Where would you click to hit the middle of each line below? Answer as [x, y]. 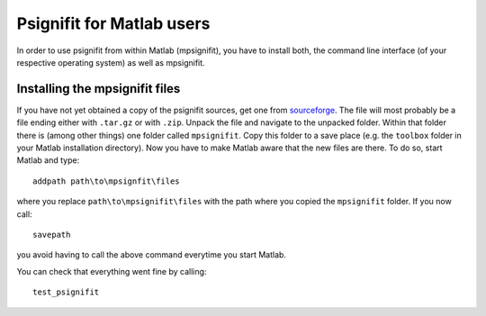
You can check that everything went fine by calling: [112, 271]
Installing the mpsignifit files [99, 89]
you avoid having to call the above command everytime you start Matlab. [152, 255]
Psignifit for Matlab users [113, 23]
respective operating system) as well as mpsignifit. [111, 62]
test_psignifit [66, 292]
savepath [52, 235]
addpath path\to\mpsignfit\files [106, 181]
